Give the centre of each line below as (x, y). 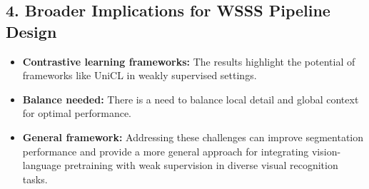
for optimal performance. (77, 113)
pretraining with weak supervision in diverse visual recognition (201, 165)
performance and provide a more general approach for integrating (166, 151)
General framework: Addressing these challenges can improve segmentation (193, 137)
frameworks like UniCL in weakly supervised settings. (140, 75)
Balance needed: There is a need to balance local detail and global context (191, 99)
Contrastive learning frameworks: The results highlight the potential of (189, 61)
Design (31, 31)
